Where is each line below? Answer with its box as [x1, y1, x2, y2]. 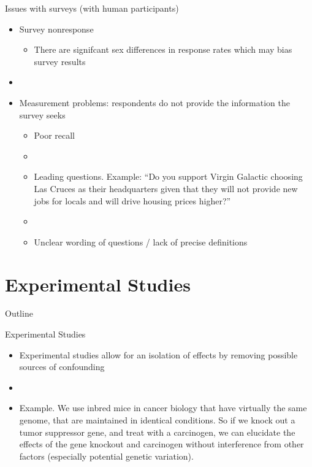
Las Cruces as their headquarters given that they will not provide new [34, 182, 298, 195]
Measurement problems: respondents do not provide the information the [19, 96, 290, 109]
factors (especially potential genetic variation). [19, 449, 194, 462]
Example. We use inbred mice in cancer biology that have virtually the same [19, 401, 307, 414]
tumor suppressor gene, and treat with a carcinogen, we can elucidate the [19, 425, 295, 438]
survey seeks [19, 108, 66, 121]
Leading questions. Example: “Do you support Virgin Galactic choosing [34, 170, 303, 183]
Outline [5, 307, 33, 320]
